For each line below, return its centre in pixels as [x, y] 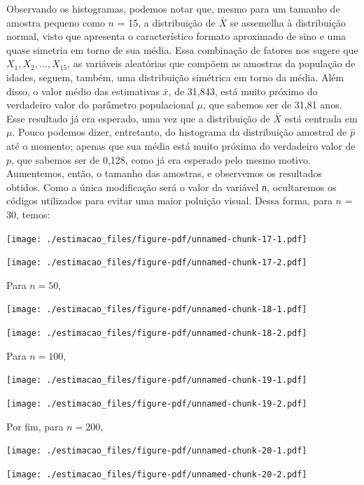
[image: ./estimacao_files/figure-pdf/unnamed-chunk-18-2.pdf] [157, 333]
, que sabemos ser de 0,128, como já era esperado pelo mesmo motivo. [161, 159]
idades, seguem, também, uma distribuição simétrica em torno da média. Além [175, 77]
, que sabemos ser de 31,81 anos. [272, 105]
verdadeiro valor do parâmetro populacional [100, 105]
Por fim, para [35, 426]
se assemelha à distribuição [288, 22]
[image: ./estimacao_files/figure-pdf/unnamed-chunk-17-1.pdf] [157, 239]
